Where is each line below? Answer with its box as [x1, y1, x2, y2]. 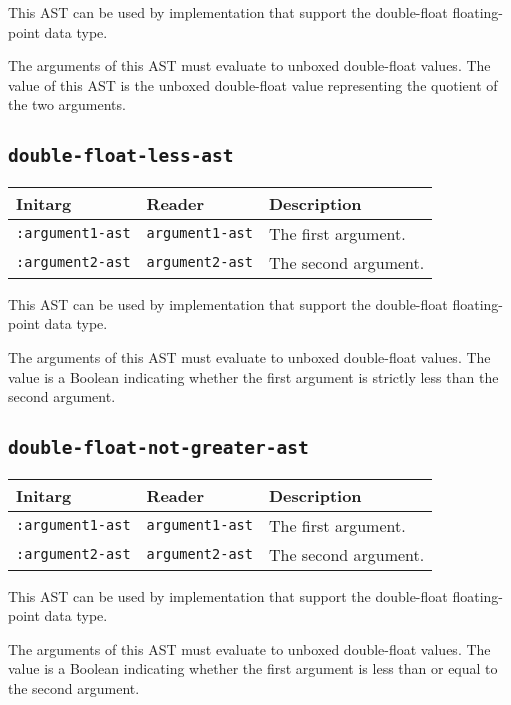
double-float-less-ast [8, 145, 234, 167]
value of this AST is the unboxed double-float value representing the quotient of [8, 74, 498, 95]
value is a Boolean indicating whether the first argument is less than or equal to [8, 658, 498, 679]
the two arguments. [8, 94, 126, 115]
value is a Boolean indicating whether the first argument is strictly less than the [8, 366, 499, 387]
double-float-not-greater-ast [8, 437, 309, 459]
